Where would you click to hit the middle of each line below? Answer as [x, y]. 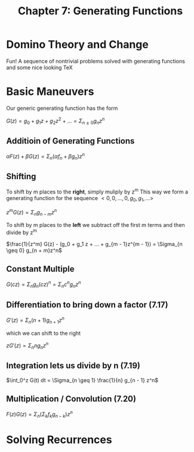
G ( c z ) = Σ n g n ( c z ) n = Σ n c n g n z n [44, 285]
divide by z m [21, 232]
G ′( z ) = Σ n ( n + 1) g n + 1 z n [35, 320]
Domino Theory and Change [78, 44]
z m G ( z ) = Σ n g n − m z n [32, 212]
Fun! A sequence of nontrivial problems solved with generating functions [96, 61]
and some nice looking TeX [39, 67]
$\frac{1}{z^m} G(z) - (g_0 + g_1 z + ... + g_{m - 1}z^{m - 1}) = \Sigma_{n [95, 244]
